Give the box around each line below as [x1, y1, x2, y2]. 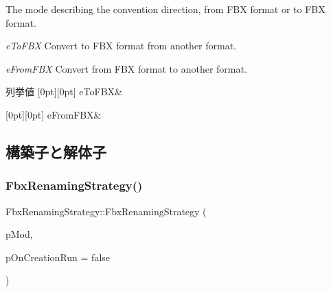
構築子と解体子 [5, 141, 106, 162]
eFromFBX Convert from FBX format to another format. [5, 61, 247, 75]
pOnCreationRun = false [5, 250, 111, 264]
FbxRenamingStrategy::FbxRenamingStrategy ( [5, 204, 207, 218]
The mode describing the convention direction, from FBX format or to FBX [5, 2, 326, 16]
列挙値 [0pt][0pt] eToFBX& [5, 84, 122, 99]
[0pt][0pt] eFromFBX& [5, 107, 102, 121]
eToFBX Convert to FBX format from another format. [5, 38, 237, 53]
